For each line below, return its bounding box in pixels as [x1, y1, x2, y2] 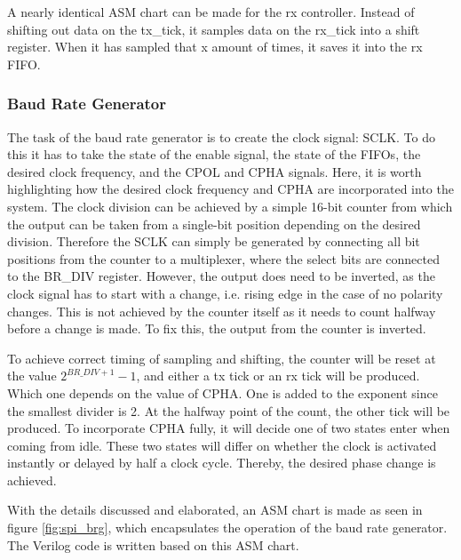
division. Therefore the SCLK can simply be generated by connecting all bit [7, 232, 420, 251]
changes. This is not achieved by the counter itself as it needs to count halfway [7, 301, 436, 320]
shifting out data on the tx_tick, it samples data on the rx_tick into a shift [7, 20, 420, 38]
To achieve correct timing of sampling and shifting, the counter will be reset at [7, 348, 436, 367]
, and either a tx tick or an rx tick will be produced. [136, 366, 420, 385]
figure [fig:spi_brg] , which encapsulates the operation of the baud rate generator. [7, 518, 448, 537]
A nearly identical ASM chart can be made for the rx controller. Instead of [7, 3, 415, 20]
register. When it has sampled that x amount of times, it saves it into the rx [7, 37, 423, 56]
